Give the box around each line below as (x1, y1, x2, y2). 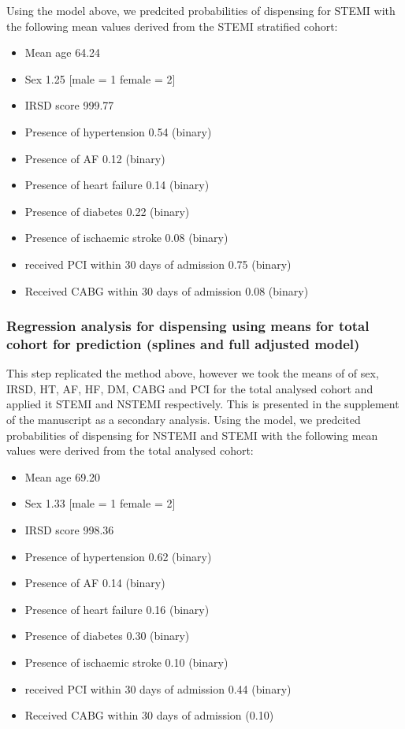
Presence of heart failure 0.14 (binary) (24, 177, 210, 193)
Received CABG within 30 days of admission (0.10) (24, 707, 274, 723)
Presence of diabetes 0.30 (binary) (24, 627, 190, 644)
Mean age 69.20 (24, 468, 101, 485)
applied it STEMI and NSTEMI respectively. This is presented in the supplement (6, 396, 399, 412)
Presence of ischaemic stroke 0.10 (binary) (24, 653, 229, 670)
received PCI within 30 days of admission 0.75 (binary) (24, 255, 292, 272)
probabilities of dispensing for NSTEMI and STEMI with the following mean (6, 426, 378, 443)
